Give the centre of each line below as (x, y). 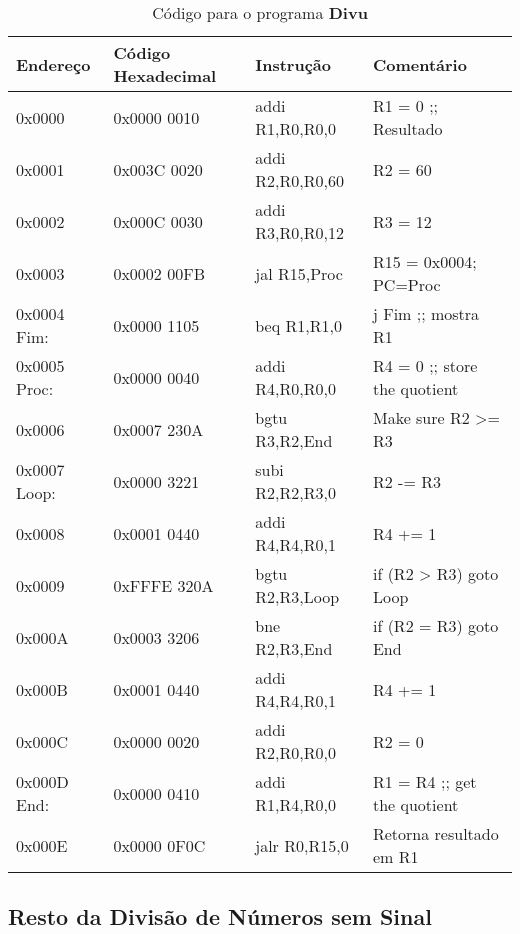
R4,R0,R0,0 (295, 388)
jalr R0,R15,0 (302, 845)
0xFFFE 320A (163, 585)
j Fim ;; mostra (426, 313)
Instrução (293, 64)
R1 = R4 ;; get (424, 781)
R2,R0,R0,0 (295, 752)
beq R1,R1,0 (298, 325)
